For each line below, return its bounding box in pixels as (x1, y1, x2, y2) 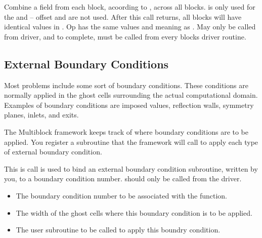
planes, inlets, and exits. (4, 109, 79, 120)
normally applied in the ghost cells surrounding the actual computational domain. (4, 90, 258, 100)
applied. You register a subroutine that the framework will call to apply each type (4, 136, 258, 147)
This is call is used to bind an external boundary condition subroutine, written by (4, 163, 258, 174)
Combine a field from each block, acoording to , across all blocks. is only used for (4, 2, 255, 12)
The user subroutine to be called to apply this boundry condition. (16, 224, 221, 235)
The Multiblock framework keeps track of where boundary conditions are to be (4, 126, 249, 137)
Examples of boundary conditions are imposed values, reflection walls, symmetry (4, 99, 254, 110)
